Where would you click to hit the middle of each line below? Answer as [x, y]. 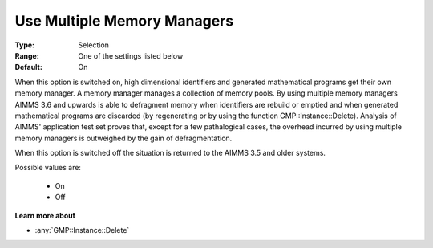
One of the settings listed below [131, 55]
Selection [94, 45]
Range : [27, 55]
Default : [29, 67]
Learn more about [45, 215]
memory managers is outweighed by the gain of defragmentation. [123, 138]
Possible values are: [48, 168]
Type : [25, 45]
